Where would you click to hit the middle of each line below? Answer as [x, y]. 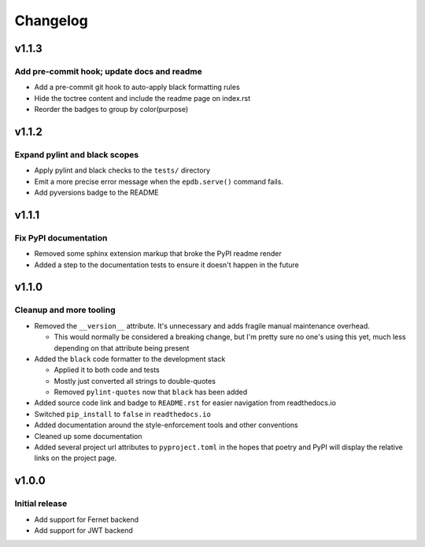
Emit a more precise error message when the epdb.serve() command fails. [159, 181]
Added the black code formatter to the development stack [130, 359]
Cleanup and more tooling [65, 310]
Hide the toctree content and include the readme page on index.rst [142, 98]
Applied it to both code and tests [107, 370]
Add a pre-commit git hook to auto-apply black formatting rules [137, 87]
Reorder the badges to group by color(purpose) [111, 110]
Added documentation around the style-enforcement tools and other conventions [166, 425]
